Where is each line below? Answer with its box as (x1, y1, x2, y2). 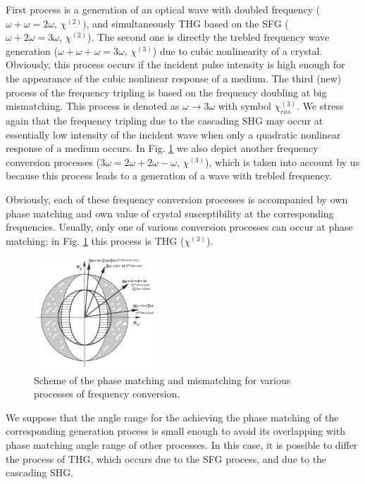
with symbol (218, 98, 271, 113)
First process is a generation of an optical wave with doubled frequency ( (6, 2, 321, 16)
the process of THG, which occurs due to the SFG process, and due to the (6, 451, 327, 466)
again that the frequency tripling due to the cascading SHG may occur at (6, 113, 323, 127)
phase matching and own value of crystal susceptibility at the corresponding (6, 205, 334, 220)
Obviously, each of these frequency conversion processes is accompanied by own (6, 191, 348, 206)
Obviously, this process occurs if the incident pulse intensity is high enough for (6, 57, 345, 72)
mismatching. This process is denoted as (6, 98, 180, 113)
